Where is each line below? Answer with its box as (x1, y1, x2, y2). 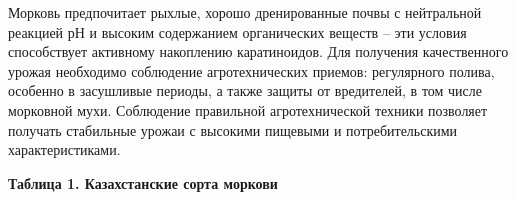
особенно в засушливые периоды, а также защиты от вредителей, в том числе (8, 80, 483, 101)
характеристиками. (8, 139, 121, 160)
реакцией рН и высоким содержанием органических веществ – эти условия (8, 21, 467, 42)
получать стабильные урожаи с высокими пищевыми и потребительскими (8, 119, 458, 140)
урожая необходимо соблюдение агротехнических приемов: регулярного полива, (8, 60, 495, 81)
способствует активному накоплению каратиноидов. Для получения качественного (8, 41, 509, 62)
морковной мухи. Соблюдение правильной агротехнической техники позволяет (8, 99, 488, 120)
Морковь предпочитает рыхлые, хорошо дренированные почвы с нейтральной (8, 2, 482, 22)
